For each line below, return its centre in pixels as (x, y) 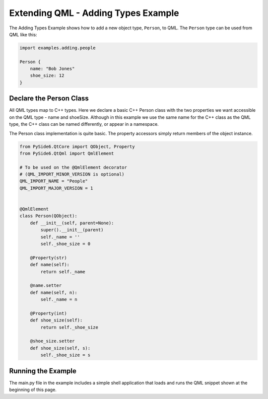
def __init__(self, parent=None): (72, 223)
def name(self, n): (54, 292)
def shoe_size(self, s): (60, 348)
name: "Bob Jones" (52, 69)
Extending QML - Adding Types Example (94, 13)
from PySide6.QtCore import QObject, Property (77, 146)
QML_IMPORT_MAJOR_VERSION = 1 (56, 188)
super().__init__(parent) (72, 230)
